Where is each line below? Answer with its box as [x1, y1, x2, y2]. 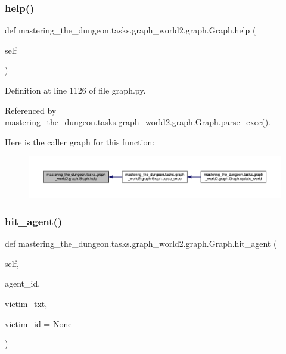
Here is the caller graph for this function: [5, 135, 155, 148]
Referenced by [5, 104, 57, 116]
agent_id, [5, 277, 41, 290]
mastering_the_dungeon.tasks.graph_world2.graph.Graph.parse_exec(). [5, 116, 271, 128]
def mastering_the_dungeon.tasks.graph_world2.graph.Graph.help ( [5, 24, 256, 36]
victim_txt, [5, 297, 48, 309]
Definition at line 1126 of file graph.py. [5, 84, 146, 96]
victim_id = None [5, 317, 72, 330]
